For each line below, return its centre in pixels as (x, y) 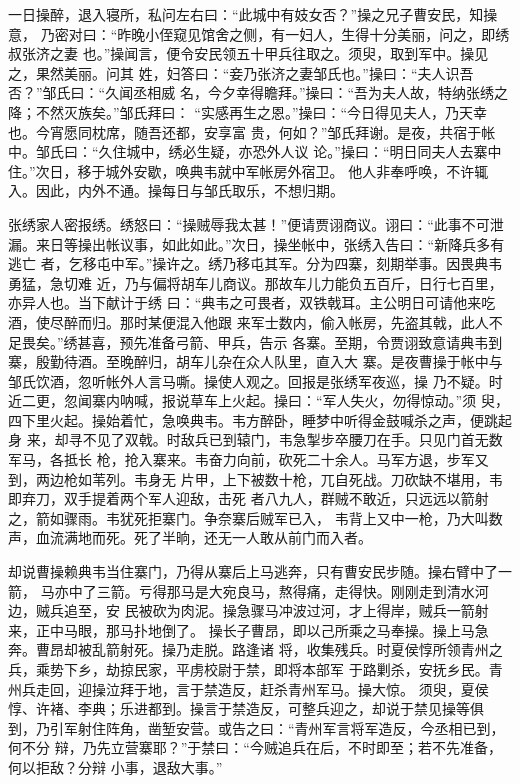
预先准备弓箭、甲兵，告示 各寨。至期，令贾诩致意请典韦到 (311, 341)
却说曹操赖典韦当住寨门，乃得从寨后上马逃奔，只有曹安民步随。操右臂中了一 (260, 571)
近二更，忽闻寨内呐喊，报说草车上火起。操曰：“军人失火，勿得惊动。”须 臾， (258, 400)
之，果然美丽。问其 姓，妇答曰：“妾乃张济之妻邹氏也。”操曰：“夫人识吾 (241, 72)
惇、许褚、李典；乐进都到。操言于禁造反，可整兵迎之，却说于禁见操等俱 (246, 708)
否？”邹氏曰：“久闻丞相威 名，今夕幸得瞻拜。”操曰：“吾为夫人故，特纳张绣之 (258, 92)
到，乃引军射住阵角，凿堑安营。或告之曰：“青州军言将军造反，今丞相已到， (256, 727)
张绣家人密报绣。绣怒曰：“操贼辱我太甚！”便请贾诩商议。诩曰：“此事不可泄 (256, 223)
